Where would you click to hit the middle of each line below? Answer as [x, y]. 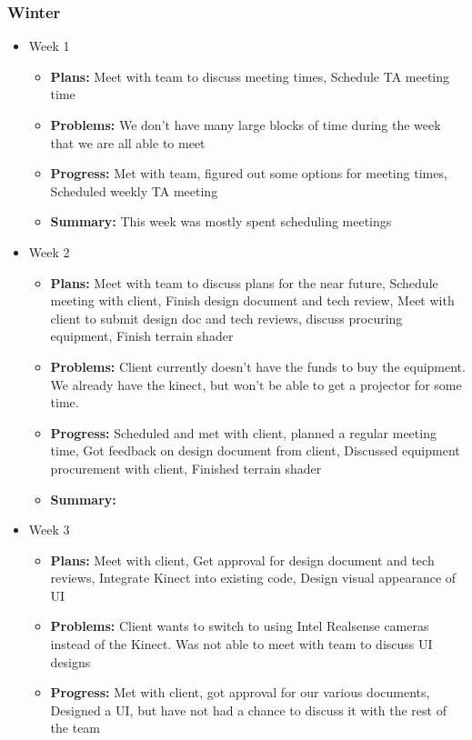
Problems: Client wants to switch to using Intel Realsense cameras [240, 626]
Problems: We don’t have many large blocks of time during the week [246, 125]
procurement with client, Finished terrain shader [186, 468]
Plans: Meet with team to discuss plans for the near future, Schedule [244, 282]
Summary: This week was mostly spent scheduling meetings [221, 221]
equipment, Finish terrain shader [142, 336]
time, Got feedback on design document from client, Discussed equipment [255, 450]
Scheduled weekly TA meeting [134, 190]
